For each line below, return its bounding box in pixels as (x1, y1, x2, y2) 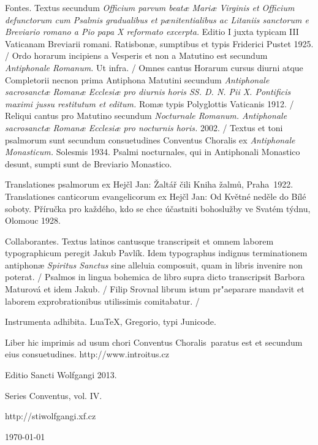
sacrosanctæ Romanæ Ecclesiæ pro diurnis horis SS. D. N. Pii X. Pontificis (5, 85, 291, 98)
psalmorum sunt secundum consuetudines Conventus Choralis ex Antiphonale (5, 133, 295, 146)
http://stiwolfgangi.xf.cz (5, 409, 96, 422)
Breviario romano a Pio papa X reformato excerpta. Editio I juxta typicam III (5, 25, 299, 38)
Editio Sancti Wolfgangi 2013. (5, 368, 117, 381)
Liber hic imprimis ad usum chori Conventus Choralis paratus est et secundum (5, 335, 303, 348)
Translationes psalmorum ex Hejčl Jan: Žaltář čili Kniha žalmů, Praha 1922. (5, 178, 293, 191)
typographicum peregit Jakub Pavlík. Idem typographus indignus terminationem (5, 246, 308, 259)
